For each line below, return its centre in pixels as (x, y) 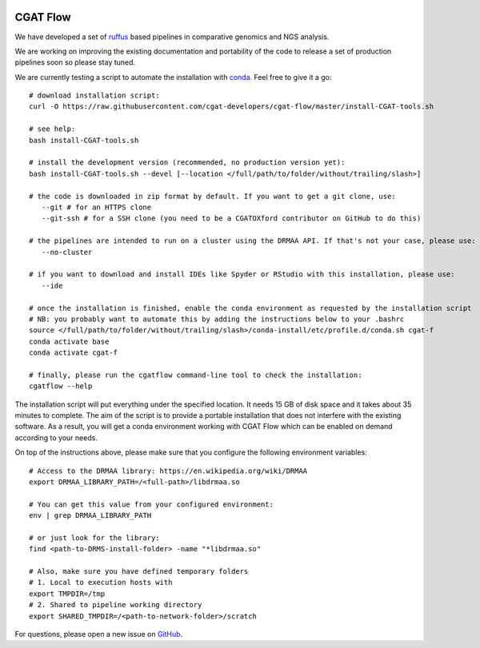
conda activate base (69, 341)
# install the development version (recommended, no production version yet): (187, 163)
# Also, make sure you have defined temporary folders (139, 572)
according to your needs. (56, 437)
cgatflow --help (61, 386)
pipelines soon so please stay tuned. (75, 62)
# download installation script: (94, 95)
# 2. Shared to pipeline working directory (116, 605)
